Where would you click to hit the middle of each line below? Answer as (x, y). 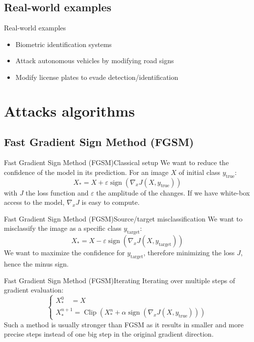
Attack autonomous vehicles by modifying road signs (95, 61)
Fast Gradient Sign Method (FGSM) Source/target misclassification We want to (123, 218)
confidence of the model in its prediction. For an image (86, 172)
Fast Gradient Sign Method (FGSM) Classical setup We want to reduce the (116, 162)
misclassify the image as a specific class (63, 228)
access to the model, (34, 202)
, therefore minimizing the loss (189, 253)
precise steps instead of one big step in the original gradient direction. (109, 334)
